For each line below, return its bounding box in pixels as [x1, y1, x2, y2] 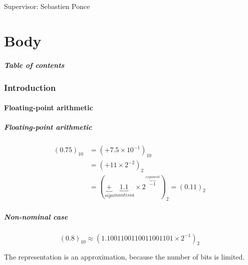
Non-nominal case [4, 211, 68, 222]
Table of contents [4, 59, 64, 70]
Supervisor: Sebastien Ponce [4, 1, 90, 11]
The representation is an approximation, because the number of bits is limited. [4, 252, 245, 262]
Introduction [4, 81, 56, 93]
